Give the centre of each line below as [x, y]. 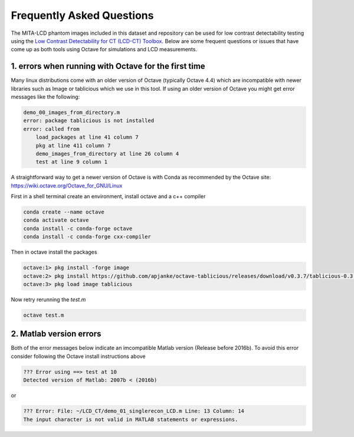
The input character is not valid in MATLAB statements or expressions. [131, 419]
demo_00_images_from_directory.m [72, 112]
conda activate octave [56, 220]
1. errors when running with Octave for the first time [108, 66]
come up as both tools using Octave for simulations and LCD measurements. [104, 50]
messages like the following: [45, 97]
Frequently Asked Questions [82, 15]
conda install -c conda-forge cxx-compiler [87, 237]
